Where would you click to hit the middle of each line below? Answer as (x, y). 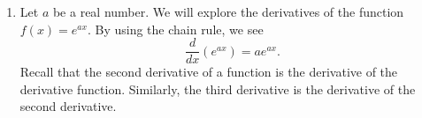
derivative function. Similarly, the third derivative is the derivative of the (218, 88)
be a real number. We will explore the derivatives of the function (228, 11)
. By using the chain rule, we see (175, 29)
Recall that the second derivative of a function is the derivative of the (209, 72)
